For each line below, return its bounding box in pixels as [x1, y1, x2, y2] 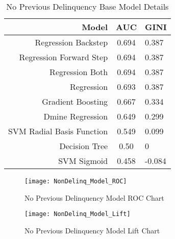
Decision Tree [59, 140, 108, 152]
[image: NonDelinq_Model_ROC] [24, 178, 127, 185]
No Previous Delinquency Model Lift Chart [24, 225, 160, 235]
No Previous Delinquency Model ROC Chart [24, 192, 164, 203]
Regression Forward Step [19, 51, 108, 63]
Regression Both [49, 66, 108, 78]
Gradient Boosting [42, 95, 108, 107]
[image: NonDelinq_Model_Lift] [24, 210, 131, 218]
